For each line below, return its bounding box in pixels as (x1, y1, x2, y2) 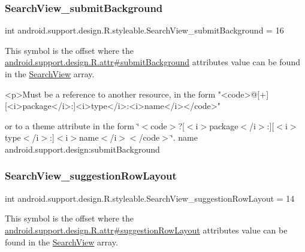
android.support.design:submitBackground (5, 142, 160, 155)
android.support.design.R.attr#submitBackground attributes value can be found (5, 56, 300, 68)
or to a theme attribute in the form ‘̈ (5, 119, 140, 132)
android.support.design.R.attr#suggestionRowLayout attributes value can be (5, 223, 288, 236)
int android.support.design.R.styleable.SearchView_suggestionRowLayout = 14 (5, 192, 295, 204)
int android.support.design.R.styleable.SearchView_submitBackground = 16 (5, 24, 284, 37)
